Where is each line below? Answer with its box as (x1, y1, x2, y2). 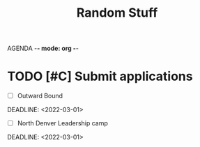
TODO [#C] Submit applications (7, 68, 193, 84)
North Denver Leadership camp (17, 119, 108, 127)
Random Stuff (76, 5, 158, 21)
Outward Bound (17, 92, 63, 100)
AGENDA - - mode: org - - (7, 44, 79, 53)
